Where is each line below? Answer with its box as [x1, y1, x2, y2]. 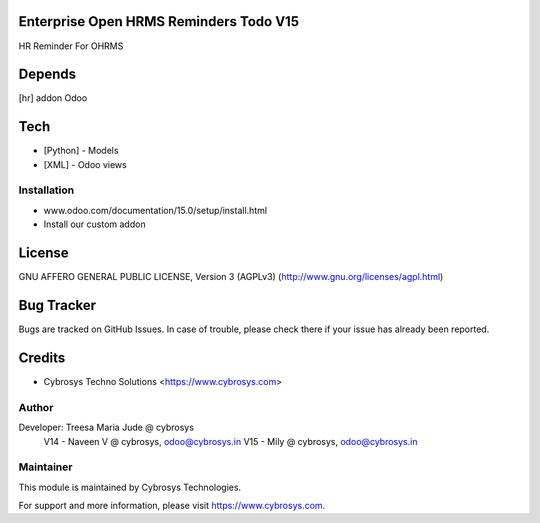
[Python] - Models [43, 145, 119, 157]
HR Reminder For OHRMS [18, 40, 124, 52]
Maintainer [18, 460, 73, 474]
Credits [18, 349, 66, 366]
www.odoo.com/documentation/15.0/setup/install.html [43, 204, 268, 216]
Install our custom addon [43, 218, 146, 230]
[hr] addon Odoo [18, 92, 88, 104]
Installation [18, 183, 75, 197]
